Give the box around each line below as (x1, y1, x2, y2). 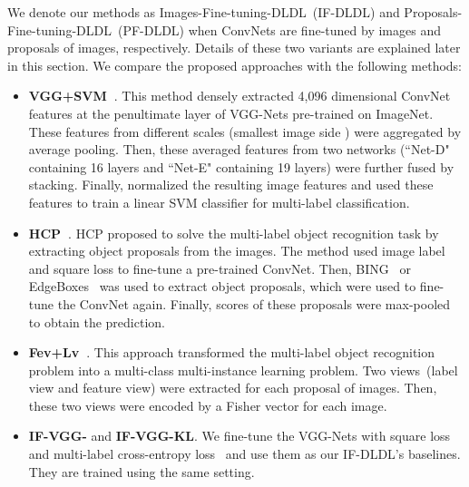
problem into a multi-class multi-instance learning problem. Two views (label (28, 360, 458, 379)
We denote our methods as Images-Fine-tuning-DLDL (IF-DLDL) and (7, 3, 400, 21)
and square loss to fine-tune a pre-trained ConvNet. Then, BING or (28, 258, 411, 278)
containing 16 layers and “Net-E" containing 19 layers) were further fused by (28, 157, 454, 176)
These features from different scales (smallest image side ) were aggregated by (28, 122, 462, 141)
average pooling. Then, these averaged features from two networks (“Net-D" (28, 140, 450, 159)
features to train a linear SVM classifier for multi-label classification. (28, 192, 410, 211)
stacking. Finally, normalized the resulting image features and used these (28, 175, 434, 194)
